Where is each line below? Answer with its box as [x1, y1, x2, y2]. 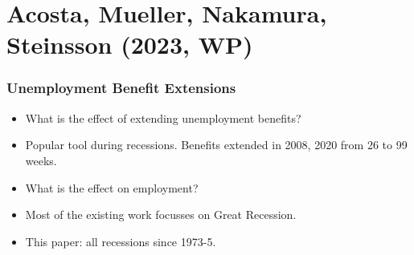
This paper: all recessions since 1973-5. [25, 233, 216, 249]
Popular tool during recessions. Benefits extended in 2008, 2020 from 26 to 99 [25, 136, 408, 153]
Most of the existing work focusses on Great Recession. [25, 206, 297, 223]
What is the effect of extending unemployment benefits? [25, 109, 301, 126]
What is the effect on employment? [25, 179, 199, 196]
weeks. [25, 152, 57, 168]
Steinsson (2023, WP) [6, 28, 253, 61]
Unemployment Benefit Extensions [6, 78, 236, 98]
